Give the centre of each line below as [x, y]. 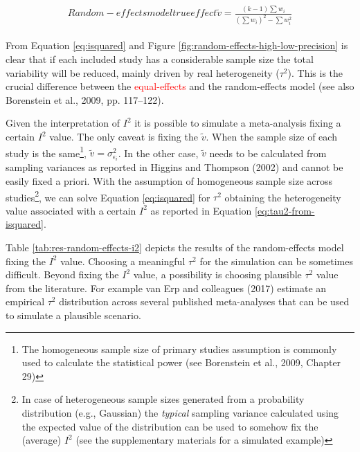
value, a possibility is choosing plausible [217, 274]
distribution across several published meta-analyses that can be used [204, 301]
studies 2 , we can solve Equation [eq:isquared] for [108, 196]
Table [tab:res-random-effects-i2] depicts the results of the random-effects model [175, 247]
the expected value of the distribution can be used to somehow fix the [170, 426]
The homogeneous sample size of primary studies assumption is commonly [179, 349]
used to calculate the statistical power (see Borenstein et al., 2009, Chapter [181, 362]
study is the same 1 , [46, 152]
